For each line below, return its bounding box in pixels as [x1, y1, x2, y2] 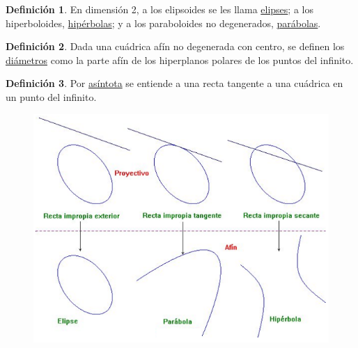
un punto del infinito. [6, 89, 97, 104]
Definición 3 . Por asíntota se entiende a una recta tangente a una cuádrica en [6, 76, 343, 90]
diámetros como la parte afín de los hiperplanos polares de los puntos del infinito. [6, 52, 354, 67]
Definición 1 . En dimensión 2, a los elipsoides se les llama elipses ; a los [6, 2, 313, 16]
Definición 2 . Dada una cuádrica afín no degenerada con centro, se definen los [6, 39, 345, 54]
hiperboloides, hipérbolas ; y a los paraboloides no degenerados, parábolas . [6, 15, 321, 30]
